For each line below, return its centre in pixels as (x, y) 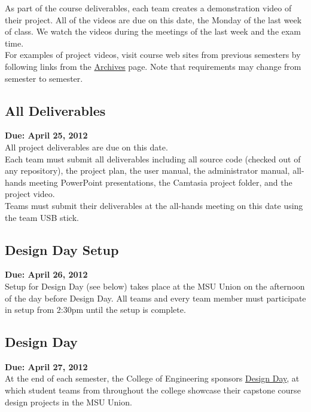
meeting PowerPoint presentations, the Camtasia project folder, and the (161, 182)
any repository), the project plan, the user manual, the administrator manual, (147, 170)
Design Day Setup (62, 249)
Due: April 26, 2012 (46, 274)
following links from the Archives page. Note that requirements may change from (153, 66)
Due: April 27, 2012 (46, 366)
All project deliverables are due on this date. (86, 147)
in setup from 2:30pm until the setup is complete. (95, 310)
